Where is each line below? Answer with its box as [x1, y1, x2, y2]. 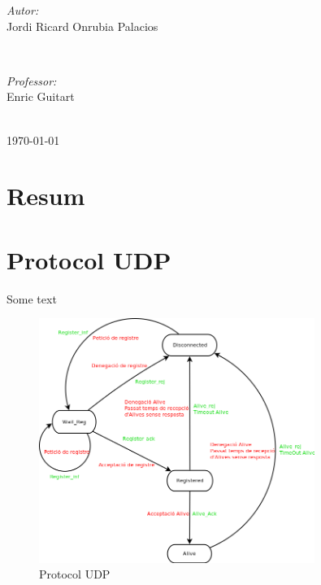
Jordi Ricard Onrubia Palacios [7, 17, 158, 34]
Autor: [7, 2, 39, 18]
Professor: [7, 72, 57, 89]
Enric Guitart [7, 88, 75, 105]
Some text [7, 290, 57, 307]
